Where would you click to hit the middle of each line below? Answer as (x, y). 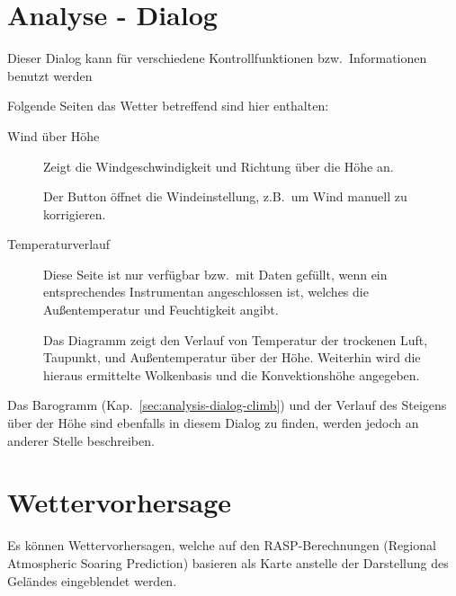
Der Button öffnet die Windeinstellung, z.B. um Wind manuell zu (225, 196)
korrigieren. (75, 213)
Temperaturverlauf (59, 244)
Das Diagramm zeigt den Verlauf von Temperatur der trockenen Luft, (236, 339)
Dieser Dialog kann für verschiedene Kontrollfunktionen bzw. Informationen (217, 58)
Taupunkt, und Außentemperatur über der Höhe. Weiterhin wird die (232, 357)
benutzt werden (50, 75)
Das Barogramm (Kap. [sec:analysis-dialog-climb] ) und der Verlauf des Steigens (227, 405)
